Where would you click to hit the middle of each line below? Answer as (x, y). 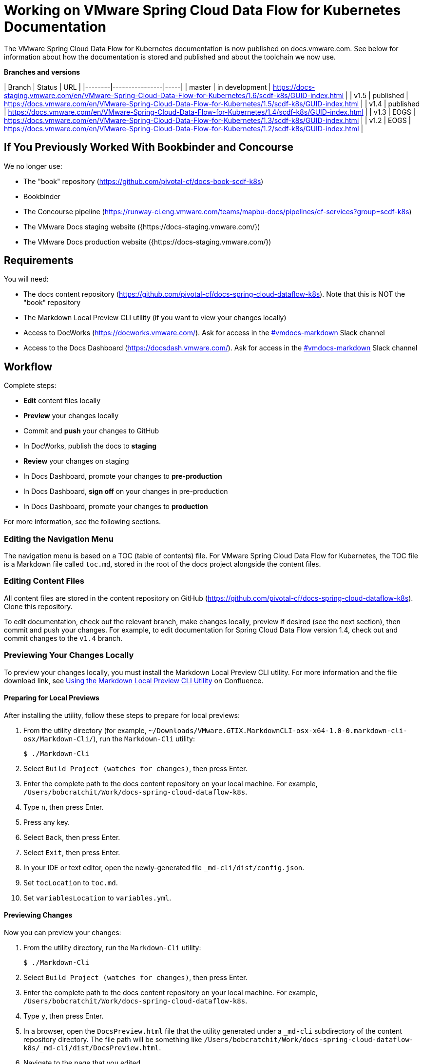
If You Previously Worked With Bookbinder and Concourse (149, 147)
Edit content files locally (62, 401)
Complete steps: (30, 386)
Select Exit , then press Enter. (72, 852)
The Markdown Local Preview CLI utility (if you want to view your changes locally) (155, 318)
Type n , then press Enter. (64, 807)
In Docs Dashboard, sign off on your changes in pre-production (126, 491)
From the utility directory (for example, (85, 730)
